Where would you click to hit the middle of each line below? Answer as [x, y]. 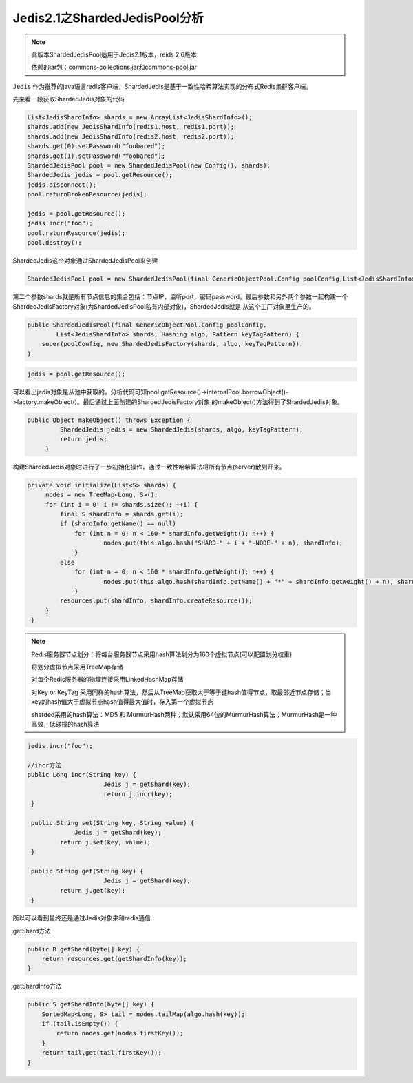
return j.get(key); [93, 890]
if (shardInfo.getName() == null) [118, 524]
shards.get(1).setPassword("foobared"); [96, 156]
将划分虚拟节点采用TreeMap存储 [77, 667]
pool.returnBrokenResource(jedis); [87, 194]
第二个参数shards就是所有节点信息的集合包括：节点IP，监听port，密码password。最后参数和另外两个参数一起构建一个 [180, 297]
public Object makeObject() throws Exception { [109, 420]
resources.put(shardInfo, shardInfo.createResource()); [156, 601]
